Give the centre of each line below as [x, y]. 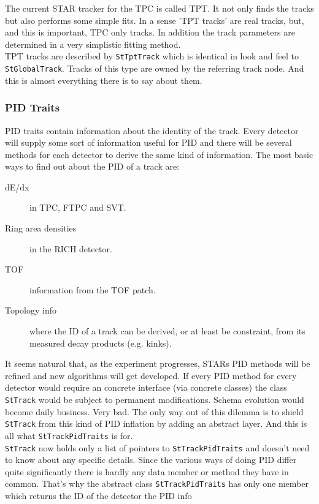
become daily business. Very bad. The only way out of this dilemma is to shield [154, 411]
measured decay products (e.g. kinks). [101, 343]
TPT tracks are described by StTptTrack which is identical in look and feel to [152, 56]
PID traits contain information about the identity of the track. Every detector [152, 130]
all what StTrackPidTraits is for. [69, 435]
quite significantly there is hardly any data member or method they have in [147, 471]
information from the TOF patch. [93, 289]
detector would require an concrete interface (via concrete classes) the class [146, 387]
